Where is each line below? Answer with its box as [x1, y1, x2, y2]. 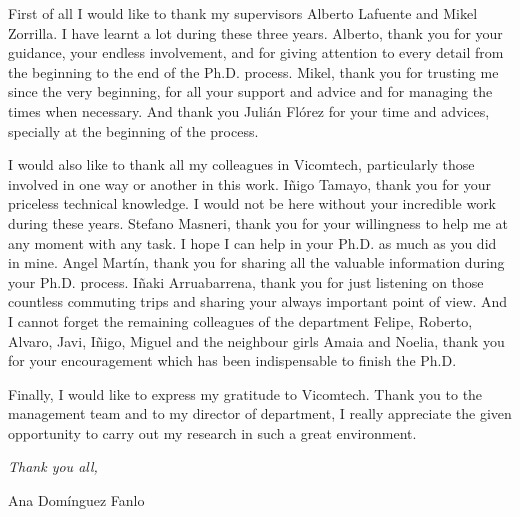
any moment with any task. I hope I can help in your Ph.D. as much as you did [8, 232, 497, 253]
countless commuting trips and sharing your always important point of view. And [8, 291, 508, 312]
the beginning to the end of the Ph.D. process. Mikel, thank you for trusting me [8, 61, 499, 82]
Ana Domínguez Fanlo [8, 490, 145, 511]
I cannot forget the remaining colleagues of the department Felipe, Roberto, [8, 310, 473, 331]
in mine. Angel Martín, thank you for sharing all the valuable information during [8, 252, 505, 273]
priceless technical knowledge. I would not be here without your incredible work [8, 193, 497, 214]
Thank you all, [8, 456, 98, 477]
